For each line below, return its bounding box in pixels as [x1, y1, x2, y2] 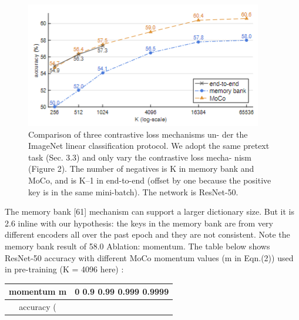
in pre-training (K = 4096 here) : [5, 263, 124, 275]
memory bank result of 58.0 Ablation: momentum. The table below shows [5, 239, 270, 252]
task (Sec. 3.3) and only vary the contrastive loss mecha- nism [28, 151, 251, 163]
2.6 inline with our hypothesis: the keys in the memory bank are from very [5, 216, 273, 229]
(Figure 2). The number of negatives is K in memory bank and [28, 162, 254, 175]
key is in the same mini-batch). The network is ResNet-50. [28, 185, 238, 198]
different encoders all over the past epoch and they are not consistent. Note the [5, 228, 290, 241]
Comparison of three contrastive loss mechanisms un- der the [28, 128, 248, 140]
